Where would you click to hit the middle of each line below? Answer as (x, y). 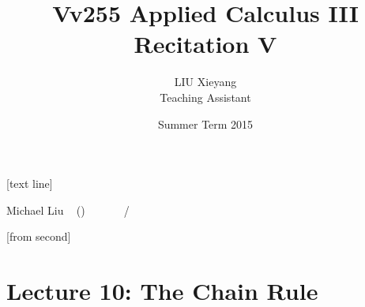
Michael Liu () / (68, 210)
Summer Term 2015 (205, 124)
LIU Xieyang (205, 82)
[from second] (39, 236)
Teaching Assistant (205, 97)
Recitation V (205, 44)
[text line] (30, 183)
